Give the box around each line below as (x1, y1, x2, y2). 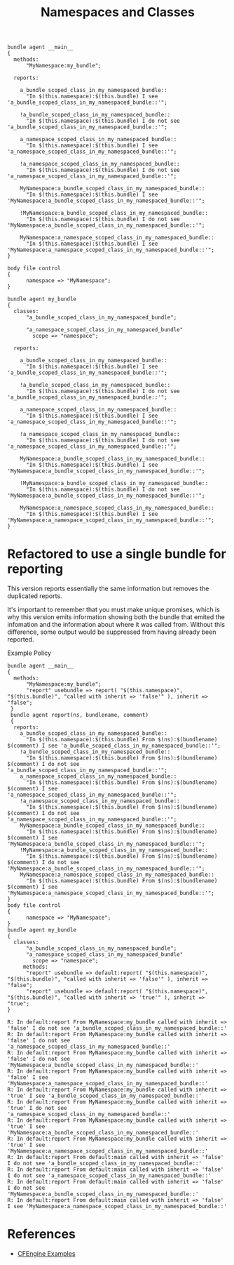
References (7, 1226, 76, 1243)
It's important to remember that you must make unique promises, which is (7, 605, 221, 614)
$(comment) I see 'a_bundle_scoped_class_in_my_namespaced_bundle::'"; (7, 742, 221, 750)
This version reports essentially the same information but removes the (7, 584, 209, 593)
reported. (7, 635, 34, 644)
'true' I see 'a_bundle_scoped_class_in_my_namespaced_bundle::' (7, 1092, 202, 1099)
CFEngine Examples (17, 1250, 76, 1258)
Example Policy (7, 649, 51, 657)
